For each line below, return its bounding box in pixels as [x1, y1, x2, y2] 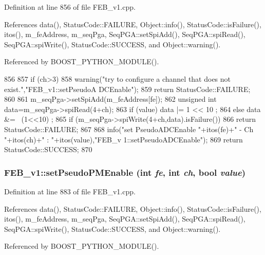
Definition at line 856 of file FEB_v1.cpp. [4, 2, 136, 12]
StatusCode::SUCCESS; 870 [4, 144, 92, 155]
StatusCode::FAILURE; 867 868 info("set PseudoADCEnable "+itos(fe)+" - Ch [4, 123, 254, 134]
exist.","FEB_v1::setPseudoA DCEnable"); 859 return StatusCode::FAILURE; [4, 83, 251, 94]
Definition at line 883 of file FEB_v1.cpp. [4, 186, 136, 196]
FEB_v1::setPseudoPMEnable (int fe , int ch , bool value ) [4, 166, 246, 178]
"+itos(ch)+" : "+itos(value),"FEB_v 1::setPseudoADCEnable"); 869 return [4, 134, 243, 144]
